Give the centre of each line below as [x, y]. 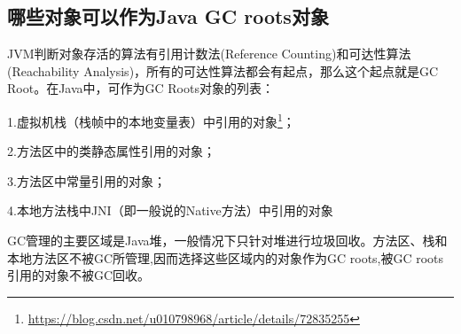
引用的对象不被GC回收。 [79, 275]
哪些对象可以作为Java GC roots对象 [168, 16]
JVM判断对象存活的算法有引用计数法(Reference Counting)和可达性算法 [209, 54]
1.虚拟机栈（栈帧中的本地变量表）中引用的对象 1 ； [151, 120]
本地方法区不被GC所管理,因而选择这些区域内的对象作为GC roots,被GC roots [226, 257]
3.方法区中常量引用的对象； [86, 180]
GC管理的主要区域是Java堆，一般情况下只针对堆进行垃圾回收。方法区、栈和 [227, 241]
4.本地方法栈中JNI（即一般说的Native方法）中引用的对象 [170, 210]
